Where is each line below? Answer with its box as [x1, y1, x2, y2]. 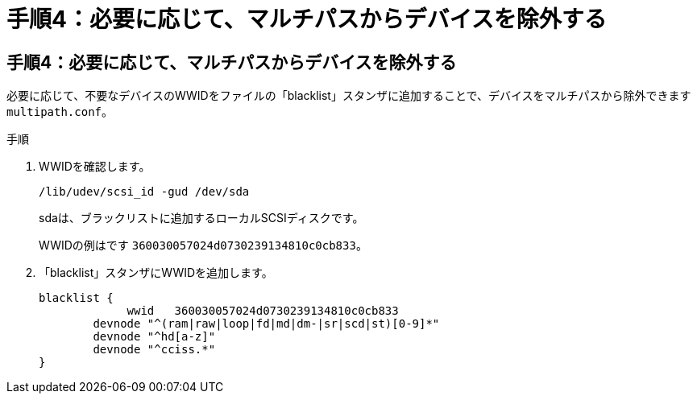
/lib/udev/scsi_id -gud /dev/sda [39, 185, 250, 199]
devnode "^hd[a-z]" [93, 330, 216, 344]
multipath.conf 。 [6, 105, 114, 119]
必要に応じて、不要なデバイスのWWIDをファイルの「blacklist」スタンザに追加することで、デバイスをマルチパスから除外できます [6, 89, 691, 103]
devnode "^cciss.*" [93, 343, 216, 357]
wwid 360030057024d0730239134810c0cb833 [127, 304, 399, 318]
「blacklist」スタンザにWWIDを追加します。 [39, 266, 273, 280]
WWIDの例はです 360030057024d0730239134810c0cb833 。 [39, 238, 367, 253]
